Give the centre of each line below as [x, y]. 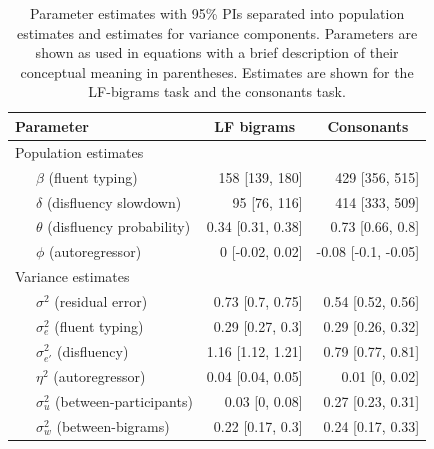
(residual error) [101, 300]
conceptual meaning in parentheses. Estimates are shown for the [217, 71]
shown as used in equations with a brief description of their [217, 52]
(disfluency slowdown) [114, 201]
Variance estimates [72, 276]
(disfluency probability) [119, 226]
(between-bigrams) [113, 425]
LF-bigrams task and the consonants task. [217, 91]
